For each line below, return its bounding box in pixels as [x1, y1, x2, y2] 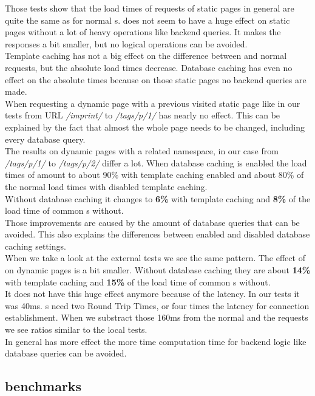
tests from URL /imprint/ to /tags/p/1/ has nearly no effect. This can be [5, 109, 280, 121]
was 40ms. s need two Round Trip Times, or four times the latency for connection [5, 299, 310, 312]
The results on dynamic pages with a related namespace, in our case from [5, 145, 279, 157]
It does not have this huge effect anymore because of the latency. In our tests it [5, 287, 300, 300]
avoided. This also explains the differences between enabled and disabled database [5, 228, 310, 241]
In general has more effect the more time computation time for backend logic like [5, 335, 307, 347]
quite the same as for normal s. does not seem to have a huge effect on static [5, 13, 290, 26]
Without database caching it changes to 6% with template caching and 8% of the [5, 192, 311, 205]
